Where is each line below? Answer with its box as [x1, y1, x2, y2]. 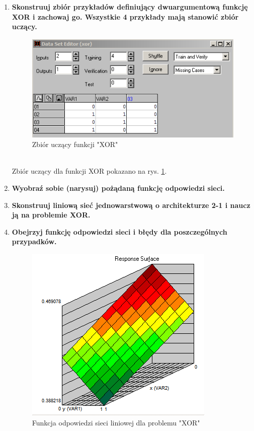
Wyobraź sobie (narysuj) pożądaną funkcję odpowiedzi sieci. [12, 182, 225, 193]
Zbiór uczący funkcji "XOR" [32, 139, 118, 150]
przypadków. [12, 236, 57, 247]
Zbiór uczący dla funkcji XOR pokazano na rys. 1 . [12, 166, 167, 176]
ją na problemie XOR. [12, 209, 91, 220]
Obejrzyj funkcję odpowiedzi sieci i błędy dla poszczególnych [12, 226, 227, 237]
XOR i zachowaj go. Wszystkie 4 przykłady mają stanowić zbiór [12, 11, 239, 22]
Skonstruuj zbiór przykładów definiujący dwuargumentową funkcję [12, 2, 248, 12]
